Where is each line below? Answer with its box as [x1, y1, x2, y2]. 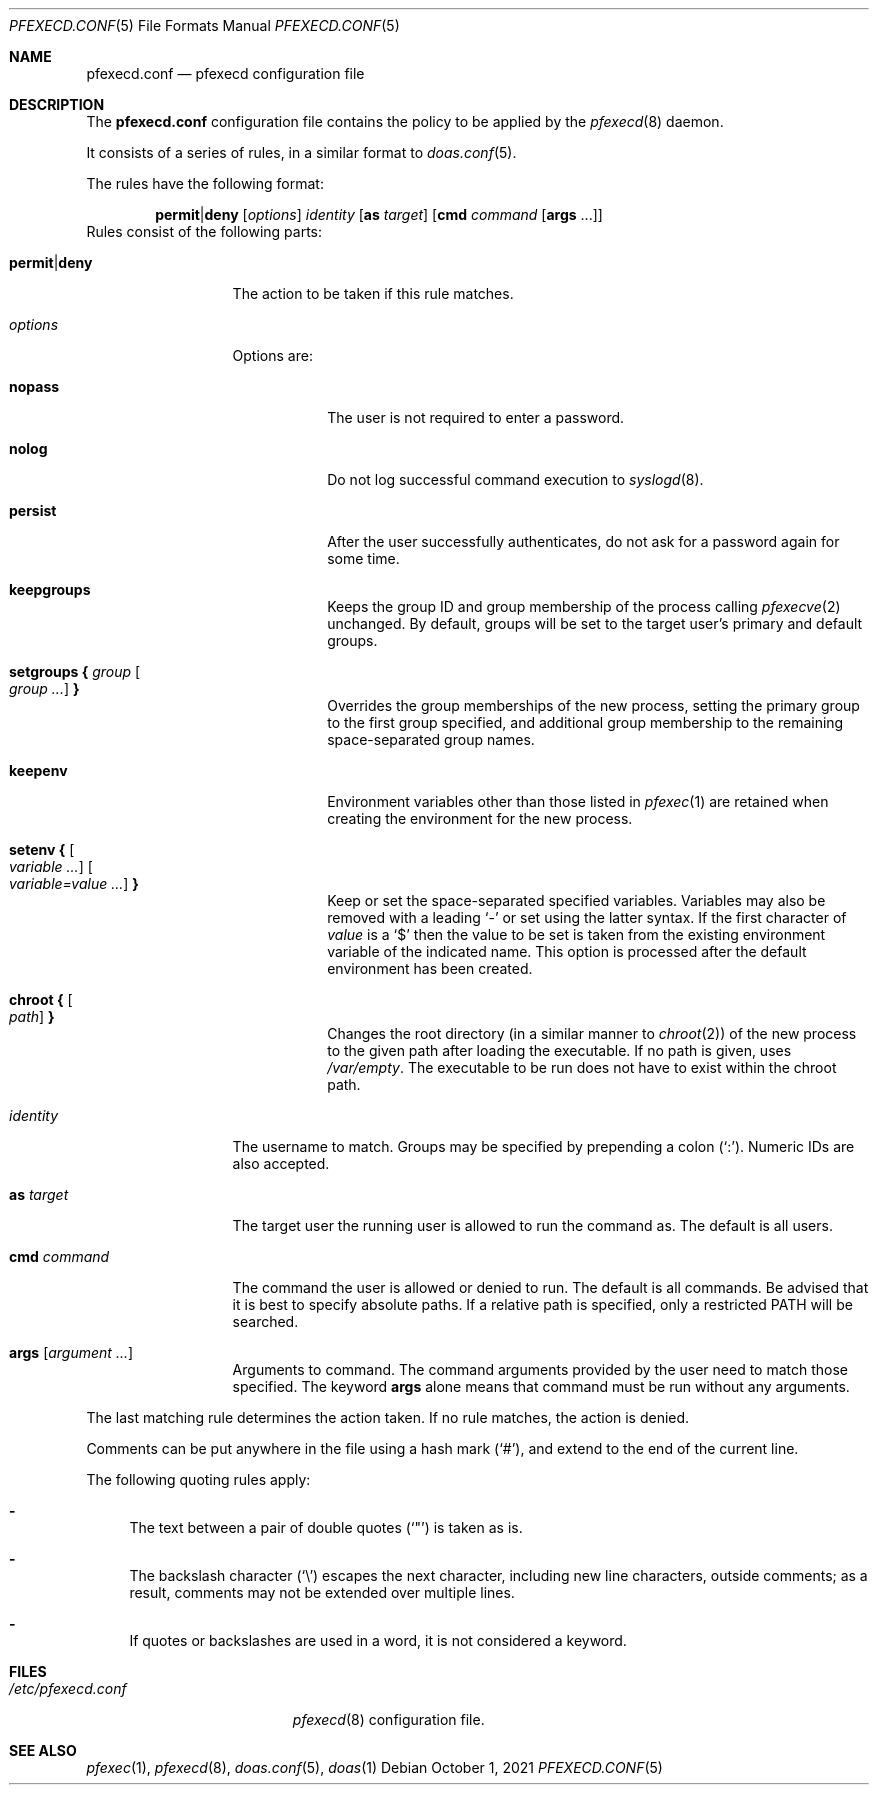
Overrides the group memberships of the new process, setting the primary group [327, 697, 860, 714]
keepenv [9, 762, 68, 779]
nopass [9, 378, 60, 395]
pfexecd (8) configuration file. [292, 1711, 485, 1728]
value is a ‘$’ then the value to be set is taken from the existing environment [327, 926, 826, 943]
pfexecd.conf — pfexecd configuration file [86, 65, 365, 82]
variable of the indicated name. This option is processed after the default [327, 943, 807, 960]
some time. [327, 550, 400, 567]
